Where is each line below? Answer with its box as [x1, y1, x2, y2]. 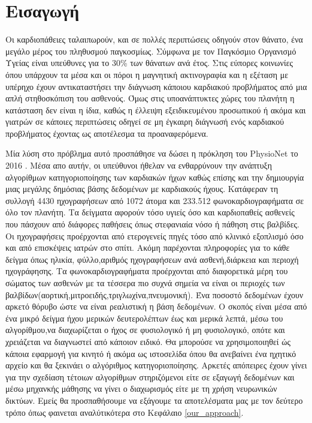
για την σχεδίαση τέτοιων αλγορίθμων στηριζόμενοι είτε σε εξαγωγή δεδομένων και [5, 370, 295, 383]
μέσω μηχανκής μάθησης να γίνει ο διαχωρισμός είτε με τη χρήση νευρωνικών [5, 382, 277, 395]
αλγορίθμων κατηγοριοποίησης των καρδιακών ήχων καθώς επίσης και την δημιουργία [5, 170, 304, 183]
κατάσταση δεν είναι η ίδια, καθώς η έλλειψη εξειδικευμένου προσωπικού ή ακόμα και [5, 103, 306, 116]
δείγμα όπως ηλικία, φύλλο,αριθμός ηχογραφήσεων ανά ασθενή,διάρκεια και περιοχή [5, 253, 299, 265]
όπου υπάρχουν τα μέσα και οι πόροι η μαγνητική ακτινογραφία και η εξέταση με [5, 68, 289, 80]
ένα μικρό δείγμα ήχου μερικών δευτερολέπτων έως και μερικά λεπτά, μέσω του [5, 311, 283, 324]
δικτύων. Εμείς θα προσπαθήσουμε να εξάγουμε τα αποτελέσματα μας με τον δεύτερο [5, 394, 303, 406]
